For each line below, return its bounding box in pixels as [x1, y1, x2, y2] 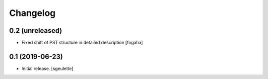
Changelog [9, 7, 56, 18]
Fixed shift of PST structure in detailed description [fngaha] [21, 40, 143, 46]
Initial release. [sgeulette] [21, 65, 74, 72]
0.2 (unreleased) [9, 26, 62, 35]
